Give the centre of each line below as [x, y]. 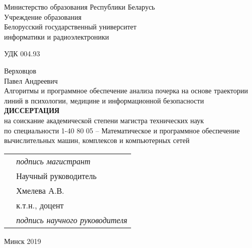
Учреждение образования [43, 16]
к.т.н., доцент [40, 205]
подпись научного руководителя [72, 220]
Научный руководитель [56, 175]
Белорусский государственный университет [70, 27]
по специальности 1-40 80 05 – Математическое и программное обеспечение [122, 130]
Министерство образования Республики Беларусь [80, 7]
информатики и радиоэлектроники [57, 36]
